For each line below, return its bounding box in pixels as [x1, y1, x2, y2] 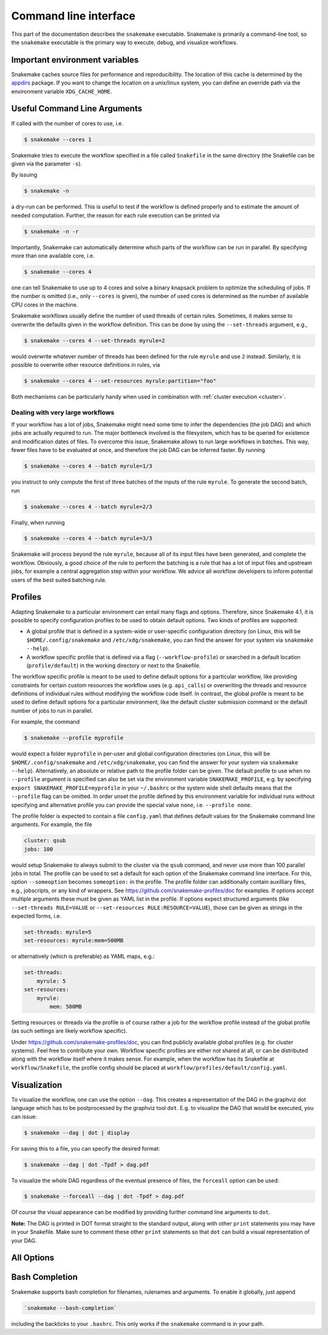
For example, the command [11, 718, 80, 726]
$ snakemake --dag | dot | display [24, 1129, 130, 1136]
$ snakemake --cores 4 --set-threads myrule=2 [24, 337, 165, 344]
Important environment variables [11, 55, 139, 65]
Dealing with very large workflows [11, 408, 115, 417]
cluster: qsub [24, 837, 66, 844]
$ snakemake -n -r [24, 228, 79, 235]
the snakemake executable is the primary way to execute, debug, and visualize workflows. [11, 38, 238, 46]
